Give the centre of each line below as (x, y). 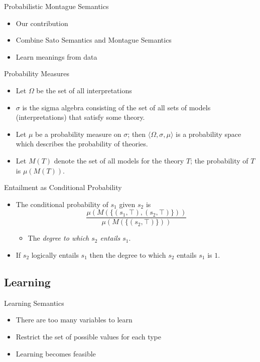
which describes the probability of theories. (82, 144)
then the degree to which (128, 254)
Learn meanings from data (56, 56)
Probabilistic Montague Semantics (56, 6)
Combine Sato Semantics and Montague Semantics (94, 40)
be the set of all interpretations (84, 90)
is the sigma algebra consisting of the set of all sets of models (116, 107)
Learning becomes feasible (56, 353)
